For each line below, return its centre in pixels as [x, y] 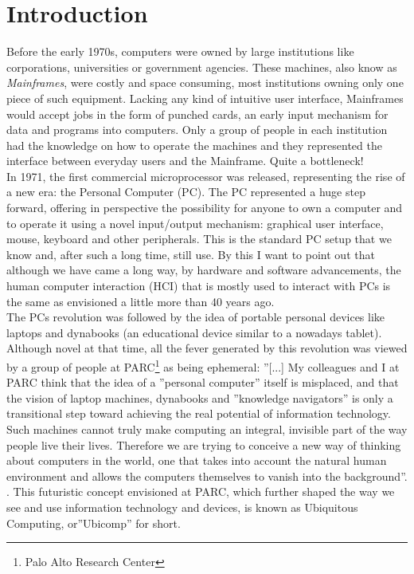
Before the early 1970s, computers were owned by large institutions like [180, 51]
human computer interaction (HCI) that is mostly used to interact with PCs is [199, 286]
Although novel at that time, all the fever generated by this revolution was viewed [207, 348]
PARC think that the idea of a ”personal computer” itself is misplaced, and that [203, 382]
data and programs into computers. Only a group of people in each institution [197, 130]
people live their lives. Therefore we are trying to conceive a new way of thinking [204, 444]
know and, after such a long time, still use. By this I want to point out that [191, 254]
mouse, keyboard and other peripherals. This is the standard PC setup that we [199, 239]
